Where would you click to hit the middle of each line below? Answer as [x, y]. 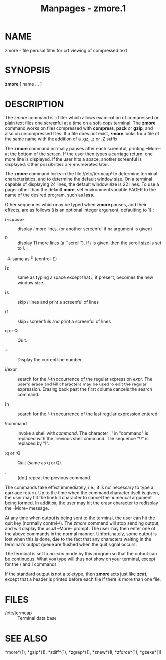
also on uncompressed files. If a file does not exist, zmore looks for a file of [82, 133]
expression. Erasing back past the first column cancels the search [85, 389]
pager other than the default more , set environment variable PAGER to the [81, 189]
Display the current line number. [50, 360]
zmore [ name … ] [24, 84]
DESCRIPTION [35, 104]
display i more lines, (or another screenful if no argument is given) [85, 229]
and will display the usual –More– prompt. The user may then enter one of [80, 529]
